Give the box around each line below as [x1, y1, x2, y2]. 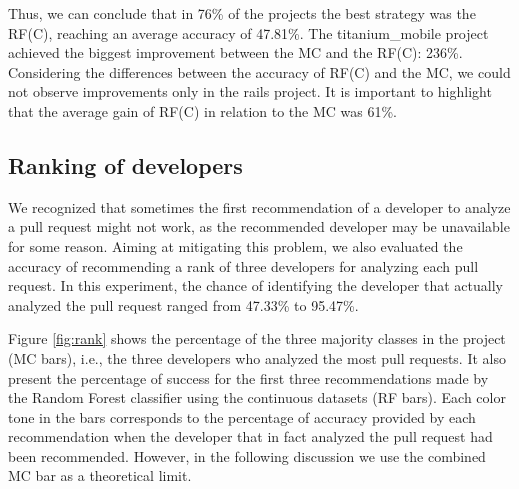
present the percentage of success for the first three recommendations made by [8, 367, 489, 388]
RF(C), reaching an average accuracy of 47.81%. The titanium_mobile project [8, 22, 489, 43]
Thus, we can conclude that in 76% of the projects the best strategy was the [8, 3, 476, 23]
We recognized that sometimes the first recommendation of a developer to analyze [8, 196, 511, 217]
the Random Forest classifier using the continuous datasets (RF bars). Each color [8, 387, 506, 408]
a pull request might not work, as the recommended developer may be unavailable [8, 216, 510, 237]
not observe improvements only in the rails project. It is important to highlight [8, 81, 492, 102]
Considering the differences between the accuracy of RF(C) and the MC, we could [8, 61, 511, 82]
